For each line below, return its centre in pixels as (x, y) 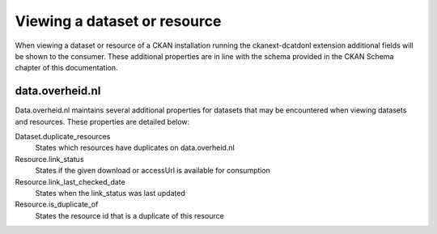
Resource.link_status (49, 159)
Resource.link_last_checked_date (70, 181)
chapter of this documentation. (66, 68)
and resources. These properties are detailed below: (102, 121)
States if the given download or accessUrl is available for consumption (153, 171)
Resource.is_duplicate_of (57, 204)
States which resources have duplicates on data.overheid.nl (135, 148)
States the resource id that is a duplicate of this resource (129, 215)
